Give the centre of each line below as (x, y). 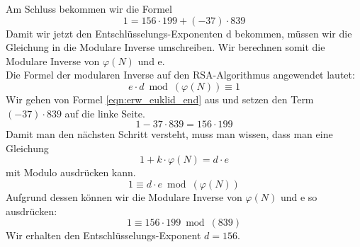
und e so (299, 196)
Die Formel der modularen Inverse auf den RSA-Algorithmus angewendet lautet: (180, 75)
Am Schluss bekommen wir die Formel (89, 8)
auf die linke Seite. (105, 113)
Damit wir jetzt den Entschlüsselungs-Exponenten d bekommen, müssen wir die (179, 33)
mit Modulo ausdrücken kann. (71, 172)
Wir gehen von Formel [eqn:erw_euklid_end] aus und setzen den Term (160, 99)
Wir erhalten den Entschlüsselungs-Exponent (103, 235)
